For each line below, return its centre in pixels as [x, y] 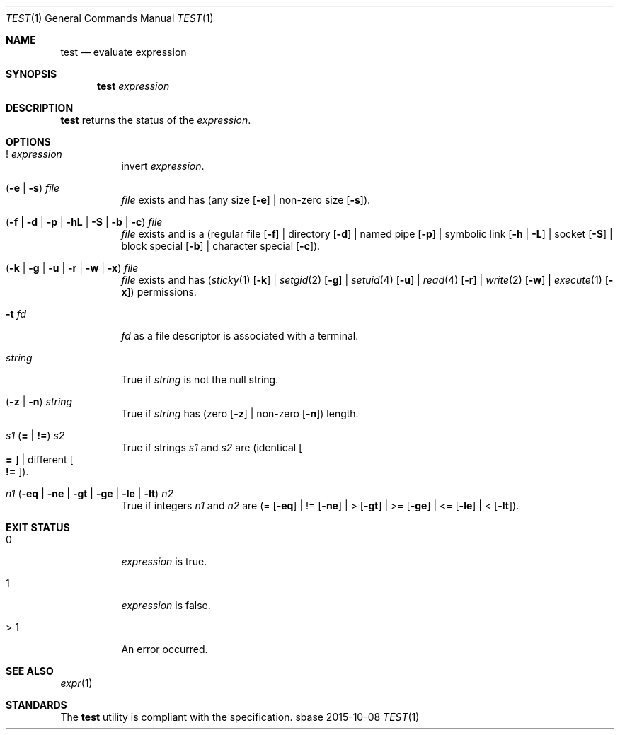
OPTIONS [28, 142]
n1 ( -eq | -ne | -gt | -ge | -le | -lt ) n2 [90, 493]
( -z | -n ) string [39, 401]
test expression [133, 86]
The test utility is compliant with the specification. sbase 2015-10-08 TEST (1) [240, 717]
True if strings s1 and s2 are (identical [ [212, 447]
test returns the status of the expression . [156, 120]
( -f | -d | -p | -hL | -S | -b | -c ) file [84, 222]
